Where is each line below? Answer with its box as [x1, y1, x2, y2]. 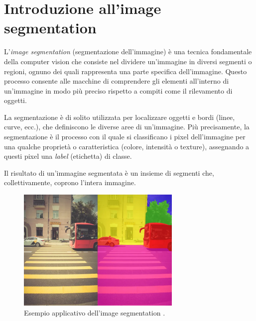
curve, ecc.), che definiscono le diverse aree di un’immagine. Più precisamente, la [4, 121, 250, 132]
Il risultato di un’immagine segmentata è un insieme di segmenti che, [4, 167, 214, 178]
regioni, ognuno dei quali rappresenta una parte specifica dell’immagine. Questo [4, 66, 247, 76]
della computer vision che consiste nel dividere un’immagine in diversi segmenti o [4, 56, 252, 66]
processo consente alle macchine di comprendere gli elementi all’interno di [4, 76, 229, 86]
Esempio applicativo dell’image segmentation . [24, 308, 165, 318]
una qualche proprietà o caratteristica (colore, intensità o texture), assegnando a [4, 141, 250, 151]
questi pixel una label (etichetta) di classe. [4, 151, 132, 161]
